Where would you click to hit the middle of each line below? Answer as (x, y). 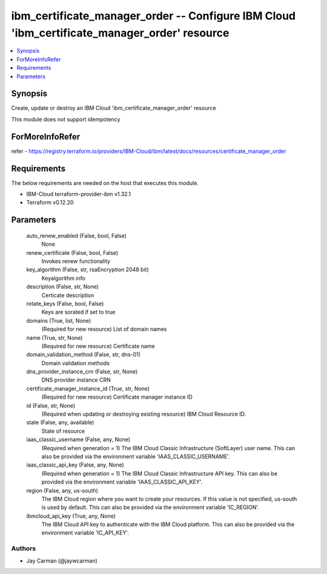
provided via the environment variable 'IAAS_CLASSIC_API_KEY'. (122, 482)
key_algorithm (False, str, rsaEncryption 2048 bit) (88, 269)
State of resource (63, 431)
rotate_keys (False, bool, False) (65, 303)
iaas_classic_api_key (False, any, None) (75, 465)
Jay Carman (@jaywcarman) (62, 561)
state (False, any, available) (60, 422)
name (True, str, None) (54, 337)
